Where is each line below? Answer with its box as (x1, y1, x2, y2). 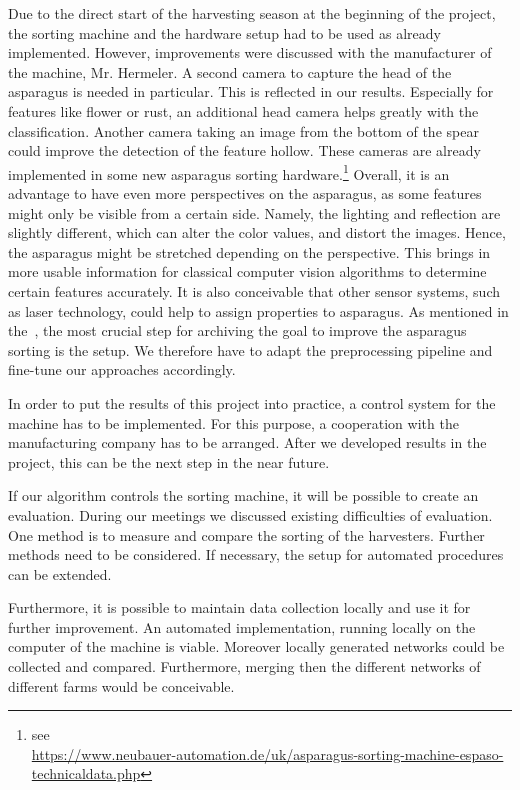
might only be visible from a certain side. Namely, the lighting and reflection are (8, 202, 501, 223)
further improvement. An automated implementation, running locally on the (8, 616, 476, 637)
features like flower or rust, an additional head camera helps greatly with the (8, 100, 479, 121)
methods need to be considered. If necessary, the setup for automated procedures (8, 544, 504, 565)
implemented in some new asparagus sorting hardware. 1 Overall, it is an (8, 160, 450, 184)
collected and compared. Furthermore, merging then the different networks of (8, 656, 481, 677)
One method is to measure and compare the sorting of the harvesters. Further (8, 524, 485, 545)
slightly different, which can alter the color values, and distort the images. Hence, (8, 222, 506, 243)
